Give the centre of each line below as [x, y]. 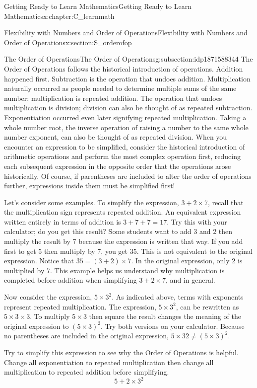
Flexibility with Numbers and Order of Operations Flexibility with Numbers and [126, 33]
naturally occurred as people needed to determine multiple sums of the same [120, 88]
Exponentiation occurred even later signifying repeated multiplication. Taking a [125, 117]
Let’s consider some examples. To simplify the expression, [92, 202]
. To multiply [50, 316]
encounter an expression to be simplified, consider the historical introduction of [125, 146]
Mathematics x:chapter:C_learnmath [59, 16]
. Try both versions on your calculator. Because [172, 326]
